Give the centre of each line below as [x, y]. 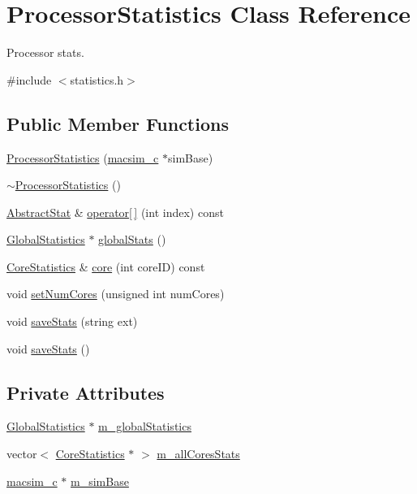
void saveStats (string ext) [72, 321]
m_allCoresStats [198, 454]
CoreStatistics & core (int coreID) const [106, 266]
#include [29, 79]
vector [22, 454]
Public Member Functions [118, 123]
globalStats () [132, 239]
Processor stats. [45, 52]
